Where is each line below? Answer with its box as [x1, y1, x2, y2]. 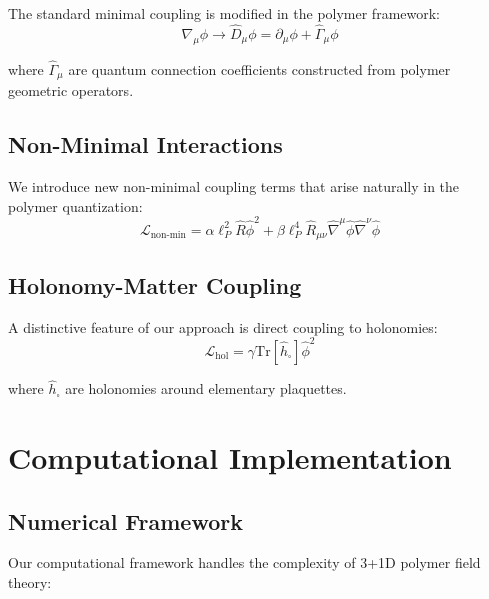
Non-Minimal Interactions [8, 129, 283, 160]
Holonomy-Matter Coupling [8, 269, 302, 300]
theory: [8, 571, 52, 592]
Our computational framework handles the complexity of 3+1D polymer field [8, 552, 481, 573]
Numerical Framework [8, 505, 243, 536]
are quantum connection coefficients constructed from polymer [68, 58, 451, 79]
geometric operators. [8, 80, 134, 101]
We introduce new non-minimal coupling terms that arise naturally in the [8, 176, 460, 197]
